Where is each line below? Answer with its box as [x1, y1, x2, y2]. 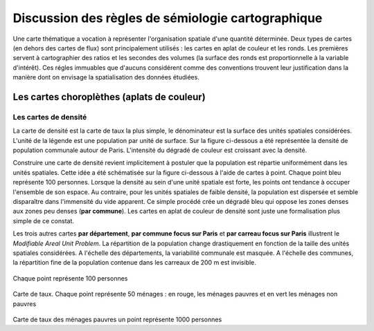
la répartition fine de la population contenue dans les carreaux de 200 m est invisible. [12, 258, 256, 267]
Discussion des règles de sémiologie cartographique [12, 10, 323, 26]
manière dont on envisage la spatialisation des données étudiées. [12, 73, 200, 82]
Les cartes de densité [12, 112, 87, 122]
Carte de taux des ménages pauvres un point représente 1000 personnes [12, 315, 222, 323]
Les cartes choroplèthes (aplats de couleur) [12, 91, 206, 103]
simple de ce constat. [12, 216, 75, 225]
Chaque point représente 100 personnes [12, 274, 128, 283]
